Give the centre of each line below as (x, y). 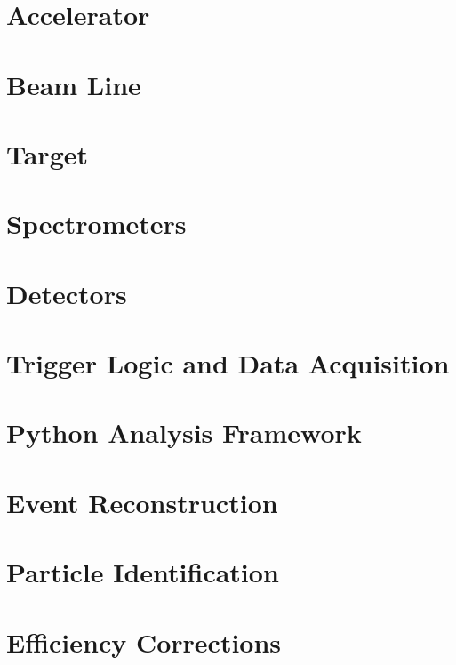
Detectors (67, 293)
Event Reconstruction (142, 502)
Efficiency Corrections (144, 641)
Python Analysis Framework (184, 433)
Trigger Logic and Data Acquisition (228, 363)
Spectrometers (96, 224)
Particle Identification (143, 572)
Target (48, 153)
